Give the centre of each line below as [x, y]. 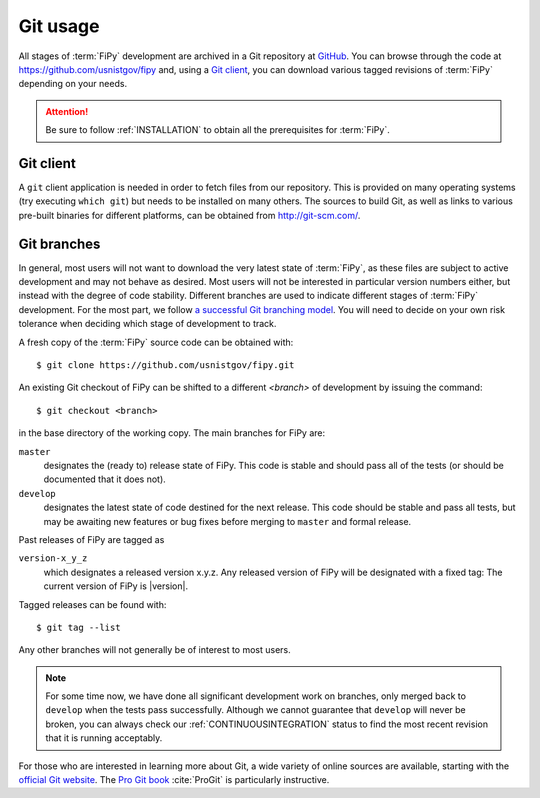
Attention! [67, 111]
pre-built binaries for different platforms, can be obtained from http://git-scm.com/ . [189, 215]
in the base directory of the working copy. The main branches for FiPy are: [172, 433]
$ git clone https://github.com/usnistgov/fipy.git [165, 365]
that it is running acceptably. [104, 738]
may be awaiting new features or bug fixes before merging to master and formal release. [227, 521]
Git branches [59, 243]
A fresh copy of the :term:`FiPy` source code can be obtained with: [156, 342]
